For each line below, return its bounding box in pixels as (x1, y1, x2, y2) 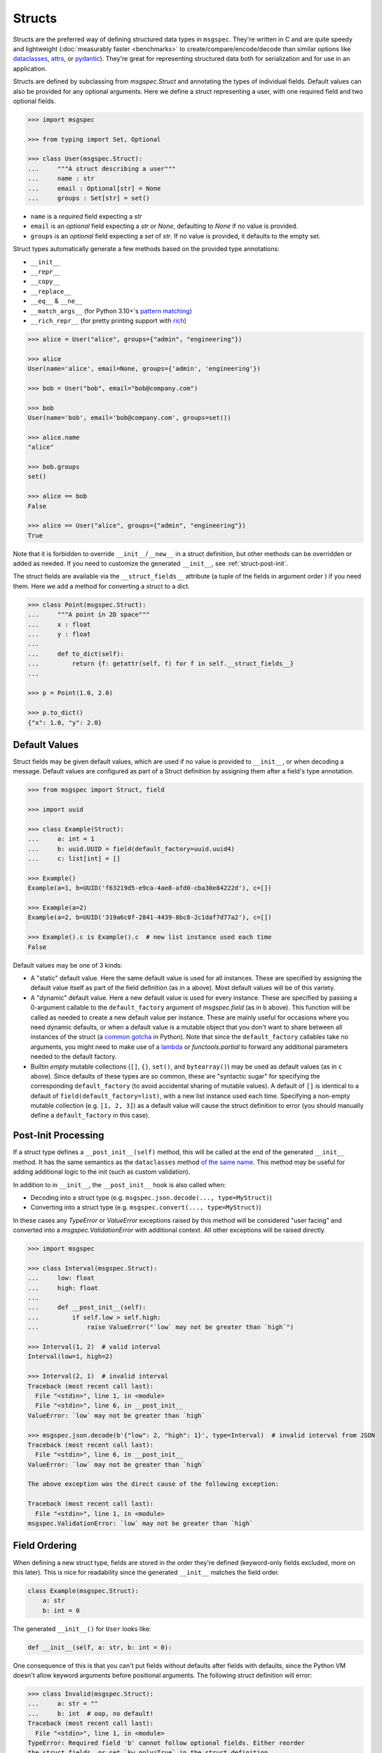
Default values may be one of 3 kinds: (13, 961, 123, 969)
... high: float (27, 1284, 98, 1292)
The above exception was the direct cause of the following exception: (27, 1480, 280, 1488)
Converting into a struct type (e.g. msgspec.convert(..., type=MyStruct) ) (30, 1203, 262, 1212)
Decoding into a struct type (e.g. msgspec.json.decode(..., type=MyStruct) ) (30, 1193, 273, 1202)
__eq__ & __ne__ (30, 297, 83, 305)
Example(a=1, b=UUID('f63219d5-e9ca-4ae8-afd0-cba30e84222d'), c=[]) (27, 884, 272, 892)
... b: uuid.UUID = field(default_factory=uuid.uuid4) (27, 845, 235, 853)
